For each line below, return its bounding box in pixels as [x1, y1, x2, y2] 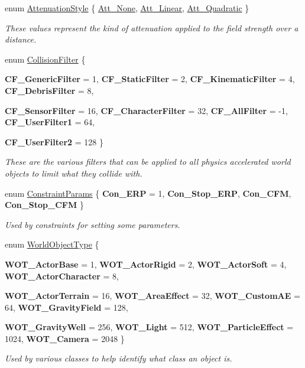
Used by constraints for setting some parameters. [5, 218, 180, 230]
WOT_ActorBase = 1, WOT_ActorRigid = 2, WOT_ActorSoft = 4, [5, 258, 287, 270]
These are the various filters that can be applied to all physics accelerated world [5, 155, 291, 168]
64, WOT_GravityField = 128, [5, 301, 128, 313]
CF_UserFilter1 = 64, [5, 116, 95, 128]
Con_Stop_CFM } [5, 198, 84, 211]
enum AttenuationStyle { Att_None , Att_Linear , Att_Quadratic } [5, 2, 249, 14]
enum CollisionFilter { [5, 53, 86, 65]
